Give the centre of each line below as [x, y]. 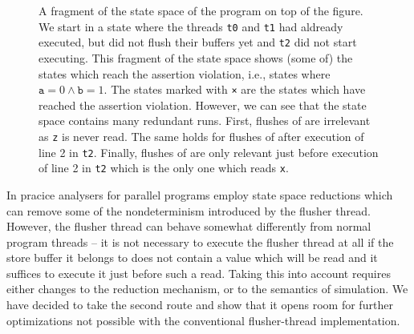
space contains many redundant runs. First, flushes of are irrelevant [205, 121]
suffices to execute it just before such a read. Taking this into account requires [199, 273]
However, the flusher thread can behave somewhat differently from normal [189, 226]
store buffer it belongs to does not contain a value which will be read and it [192, 258]
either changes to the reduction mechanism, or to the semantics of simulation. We [207, 289]
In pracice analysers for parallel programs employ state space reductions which [200, 194]
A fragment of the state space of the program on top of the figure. [201, 10]
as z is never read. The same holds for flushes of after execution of [201, 136]
